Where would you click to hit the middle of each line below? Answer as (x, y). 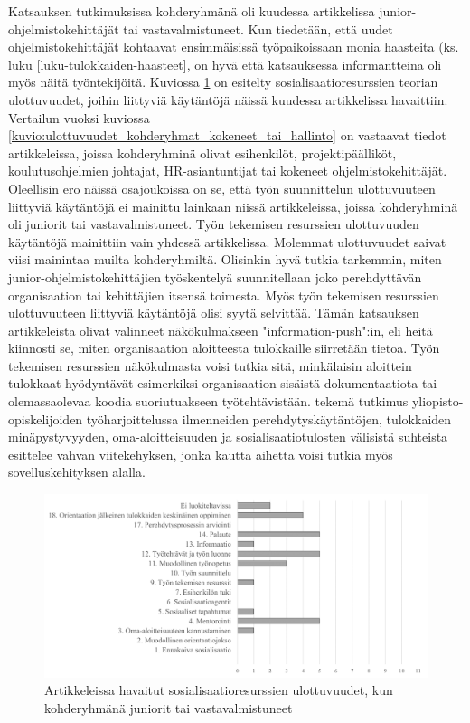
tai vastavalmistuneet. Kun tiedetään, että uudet (258, 29)
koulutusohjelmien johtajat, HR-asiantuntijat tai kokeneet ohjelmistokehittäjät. (228, 171)
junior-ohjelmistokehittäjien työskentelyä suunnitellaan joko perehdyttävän (215, 276)
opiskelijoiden (46, 419)
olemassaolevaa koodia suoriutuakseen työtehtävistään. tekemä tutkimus (208, 401)
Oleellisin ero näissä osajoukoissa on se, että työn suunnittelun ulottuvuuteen (222, 188)
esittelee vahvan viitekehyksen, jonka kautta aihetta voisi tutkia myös (201, 454)
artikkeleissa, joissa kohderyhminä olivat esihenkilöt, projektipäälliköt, (202, 152)
